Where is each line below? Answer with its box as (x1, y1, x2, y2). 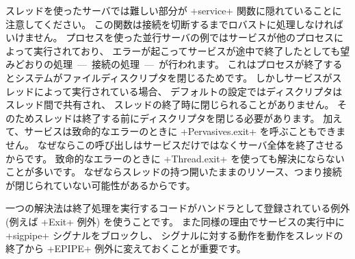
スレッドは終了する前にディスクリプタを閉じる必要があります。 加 (34, 110, 333, 125)
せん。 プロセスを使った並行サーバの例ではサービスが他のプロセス (34, 30, 334, 45)
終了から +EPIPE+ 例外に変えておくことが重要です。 (5, 241, 246, 256)
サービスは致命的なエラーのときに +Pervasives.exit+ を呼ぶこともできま (24, 124, 346, 138)
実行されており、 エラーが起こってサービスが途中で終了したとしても (33, 43, 341, 58)
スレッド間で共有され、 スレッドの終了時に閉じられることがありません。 (5, 97, 334, 112)
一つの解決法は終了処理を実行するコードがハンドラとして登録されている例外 (5, 201, 350, 215)
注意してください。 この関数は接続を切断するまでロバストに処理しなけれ (5, 16, 334, 31)
